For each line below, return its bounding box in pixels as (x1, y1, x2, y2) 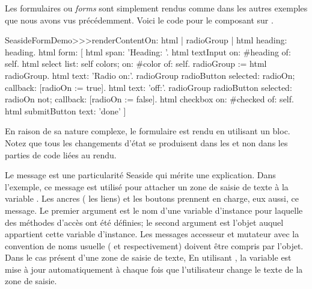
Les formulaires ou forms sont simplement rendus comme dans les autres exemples (5, 2, 308, 14)
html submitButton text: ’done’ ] (5, 104, 126, 117)
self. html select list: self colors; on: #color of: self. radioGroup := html (5, 57, 267, 70)
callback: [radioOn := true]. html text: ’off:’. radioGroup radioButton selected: (5, 81, 292, 93)
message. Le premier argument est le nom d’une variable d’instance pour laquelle (5, 204, 303, 216)
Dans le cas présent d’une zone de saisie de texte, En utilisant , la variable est (5, 251, 292, 264)
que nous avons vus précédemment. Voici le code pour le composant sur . (5, 13, 274, 26)
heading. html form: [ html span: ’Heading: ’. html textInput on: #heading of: (5, 45, 291, 58)
